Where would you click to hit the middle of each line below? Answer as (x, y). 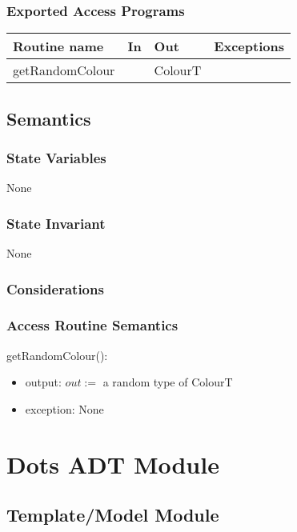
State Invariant (56, 223)
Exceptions (249, 46)
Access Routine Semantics (92, 325)
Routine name (58, 46)
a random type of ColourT (168, 382)
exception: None (64, 408)
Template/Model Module (113, 515)
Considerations (55, 288)
